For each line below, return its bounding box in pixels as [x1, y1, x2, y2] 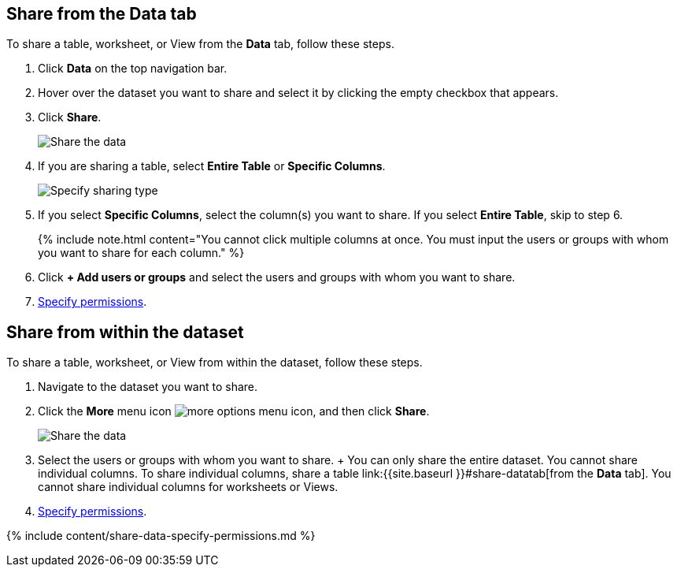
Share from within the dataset [6, 322, 244, 342]
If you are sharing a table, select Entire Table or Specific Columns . [38, 159, 386, 173]
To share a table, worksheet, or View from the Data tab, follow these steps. [6, 37, 394, 51]
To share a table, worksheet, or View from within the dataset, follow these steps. [6, 355, 423, 370]
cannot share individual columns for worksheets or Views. [38, 480, 338, 494]
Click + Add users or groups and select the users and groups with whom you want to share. [38, 270, 516, 285]
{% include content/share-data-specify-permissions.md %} [6, 529, 316, 543]
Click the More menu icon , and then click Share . [38, 404, 430, 419]
